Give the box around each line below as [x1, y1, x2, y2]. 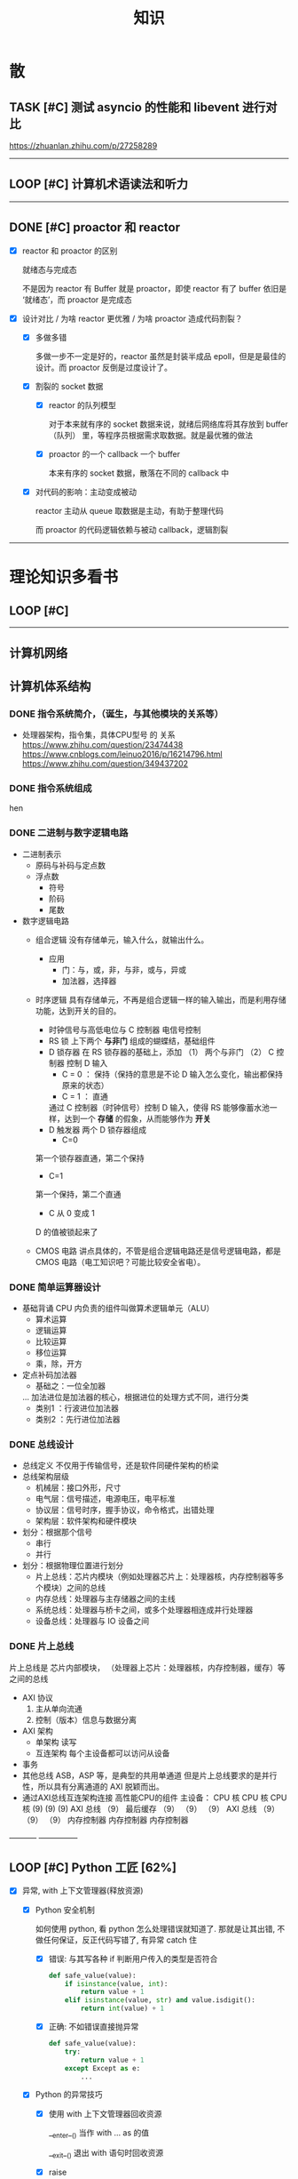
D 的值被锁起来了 [35, 1226, 98, 1237]
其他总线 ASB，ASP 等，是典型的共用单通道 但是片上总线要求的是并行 [21, 1770, 278, 1781]
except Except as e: [65, 2063, 141, 2072]
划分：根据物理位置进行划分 [21, 1560, 124, 1571]
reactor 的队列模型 [48, 399, 117, 410]
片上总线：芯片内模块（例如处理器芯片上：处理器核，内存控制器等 [35, 1571, 277, 1582]
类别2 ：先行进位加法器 [35, 1414, 122, 1425]
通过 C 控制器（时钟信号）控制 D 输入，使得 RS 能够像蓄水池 [48, 1102, 271, 1112]
